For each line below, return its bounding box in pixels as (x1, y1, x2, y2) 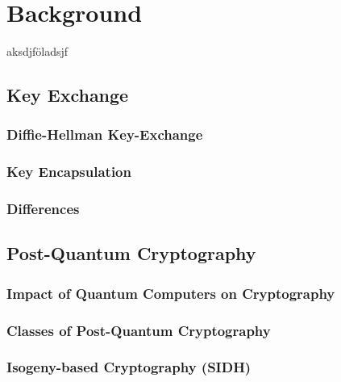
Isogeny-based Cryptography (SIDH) (6, 357, 252, 377)
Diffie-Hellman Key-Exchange (6, 124, 203, 145)
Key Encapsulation (6, 162, 131, 182)
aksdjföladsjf (6, 43, 69, 60)
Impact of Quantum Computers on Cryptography (6, 283, 335, 303)
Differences (6, 199, 80, 219)
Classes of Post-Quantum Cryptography (6, 320, 271, 340)
